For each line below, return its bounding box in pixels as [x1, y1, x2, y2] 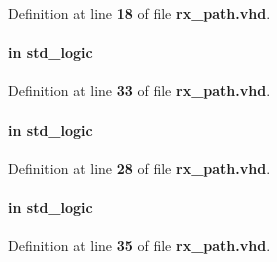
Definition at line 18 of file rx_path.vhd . [8, 3, 271, 23]
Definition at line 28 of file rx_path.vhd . [8, 157, 271, 178]
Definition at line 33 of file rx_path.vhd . [8, 80, 271, 101]
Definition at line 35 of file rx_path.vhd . [8, 235, 271, 256]
